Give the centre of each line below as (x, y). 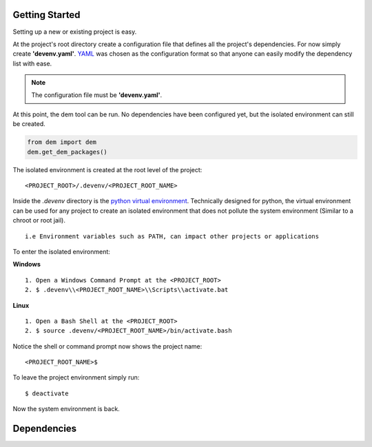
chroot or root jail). (39, 220)
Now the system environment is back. (66, 409)
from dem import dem (62, 142)
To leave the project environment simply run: (76, 377)
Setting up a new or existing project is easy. (75, 32)
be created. (29, 124)
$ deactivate (47, 393)
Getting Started (46, 15)
